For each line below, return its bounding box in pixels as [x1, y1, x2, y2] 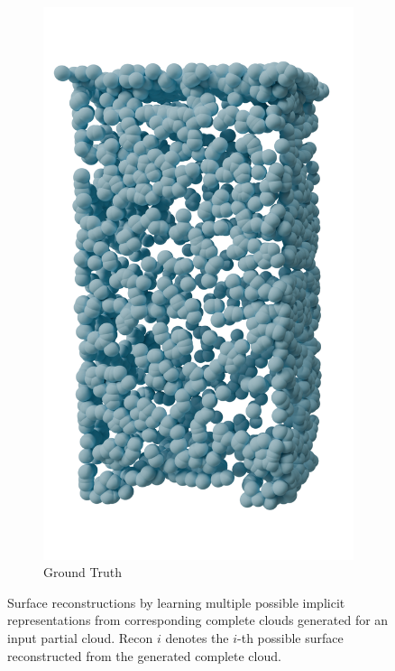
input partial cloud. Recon [7, 628, 153, 647]
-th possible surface [237, 628, 344, 647]
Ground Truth [43, 563, 122, 582]
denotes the [165, 628, 229, 647]
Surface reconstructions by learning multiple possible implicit [7, 592, 345, 611]
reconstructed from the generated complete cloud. [7, 646, 281, 665]
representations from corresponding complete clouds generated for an [7, 610, 389, 629]
